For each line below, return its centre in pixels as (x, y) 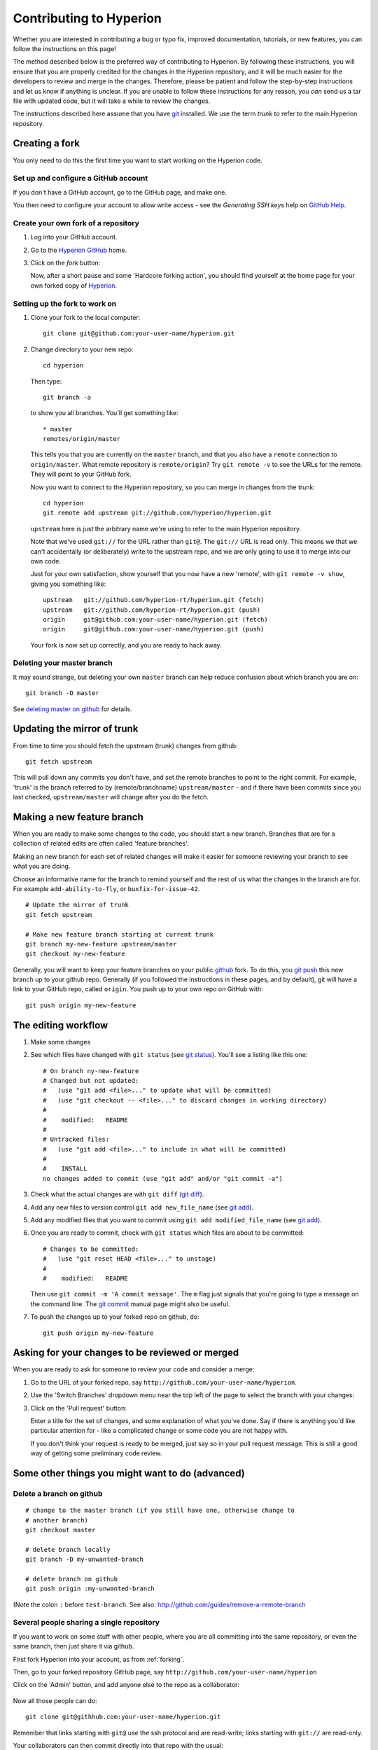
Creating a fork (47, 143)
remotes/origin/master (82, 439)
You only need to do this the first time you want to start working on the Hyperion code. (138, 160)
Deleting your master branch (63, 663)
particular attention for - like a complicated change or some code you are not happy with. (159, 1431)
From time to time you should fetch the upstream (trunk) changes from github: (125, 745)
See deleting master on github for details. (72, 709)
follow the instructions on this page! (65, 48)
